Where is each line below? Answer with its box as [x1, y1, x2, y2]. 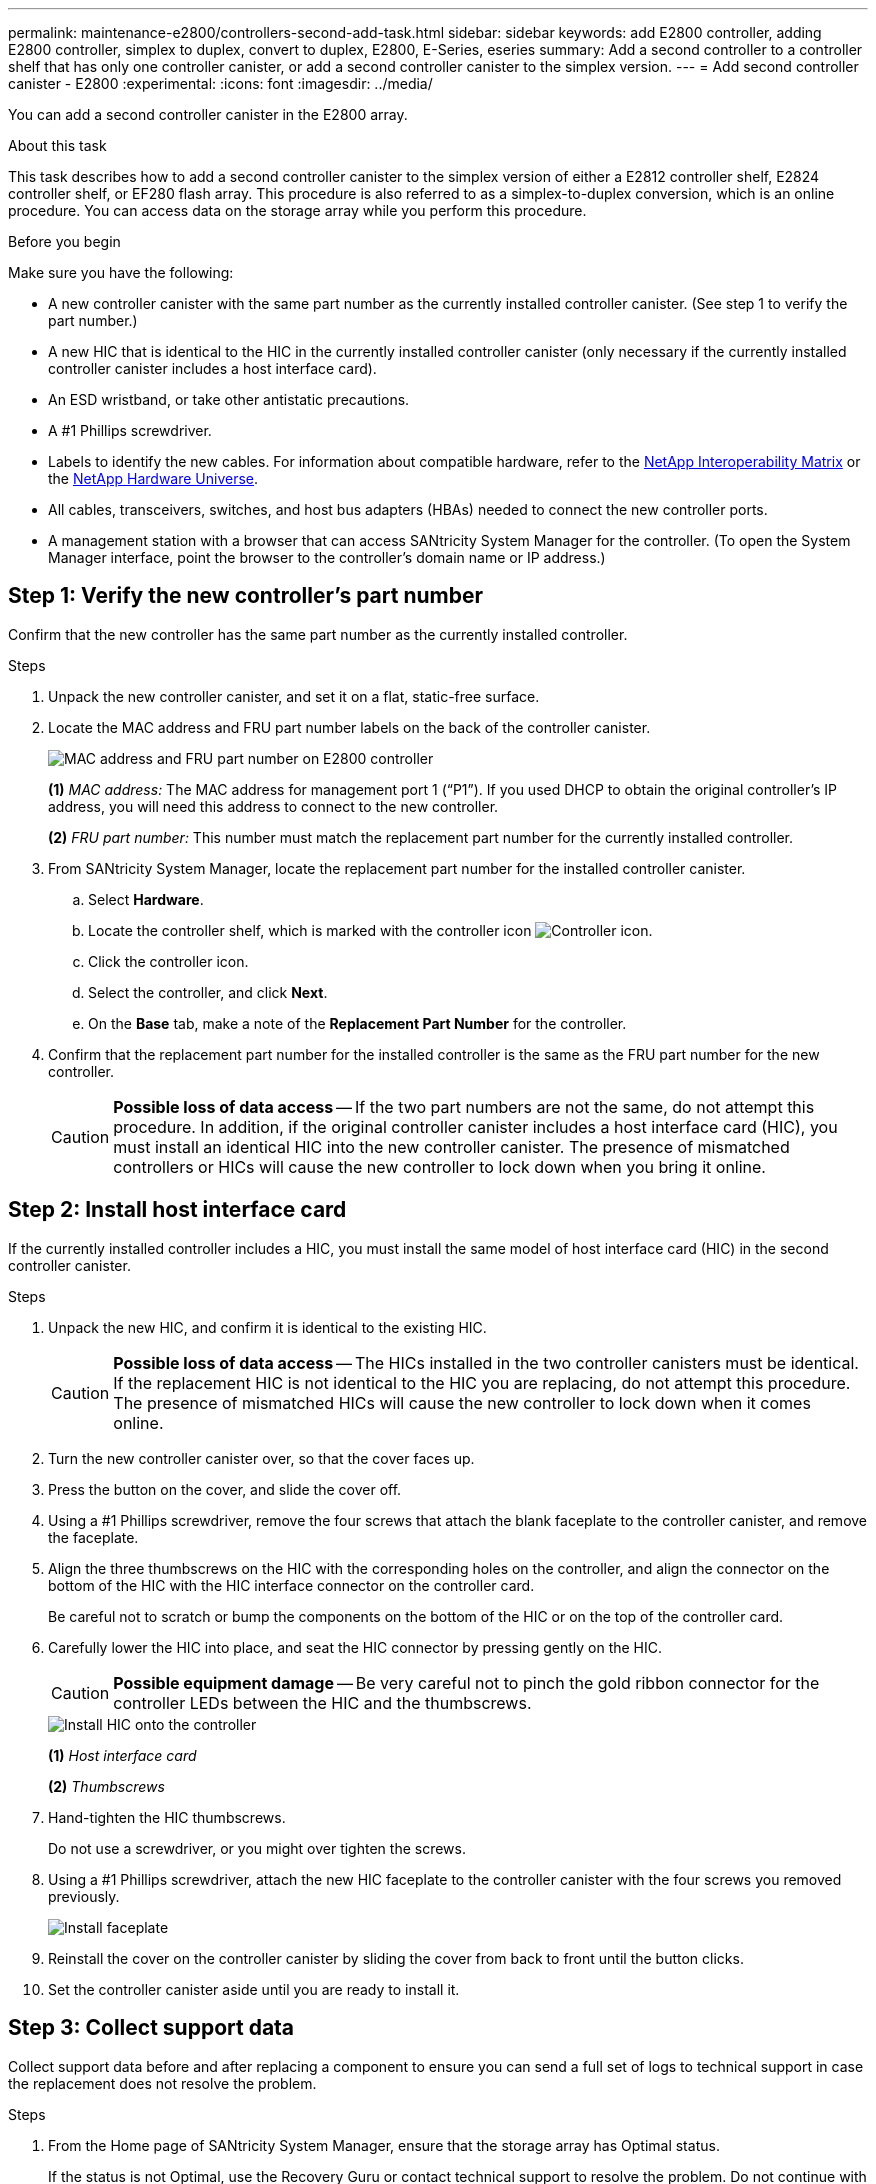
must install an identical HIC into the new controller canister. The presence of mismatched [113, 1136, 790, 1157]
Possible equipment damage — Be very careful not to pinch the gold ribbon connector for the [113, 1672, 820, 1693]
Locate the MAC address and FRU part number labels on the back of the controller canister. [48, 718, 651, 736]
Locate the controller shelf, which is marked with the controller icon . [88, 921, 653, 939]
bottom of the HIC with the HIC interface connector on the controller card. [48, 1576, 535, 1594]
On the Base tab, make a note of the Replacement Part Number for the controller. [88, 1014, 627, 1032]
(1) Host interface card [48, 1746, 197, 1764]
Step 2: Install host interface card [8, 1197, 347, 1223]
